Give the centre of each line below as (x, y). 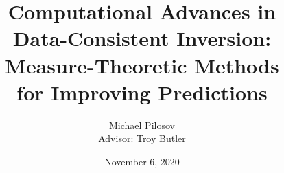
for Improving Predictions (142, 92)
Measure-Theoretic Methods (142, 65)
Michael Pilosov (142, 125)
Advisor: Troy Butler (142, 138)
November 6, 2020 (142, 161)
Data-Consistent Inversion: (142, 38)
